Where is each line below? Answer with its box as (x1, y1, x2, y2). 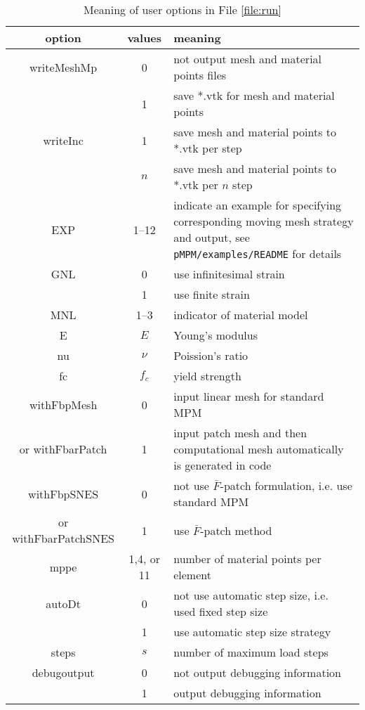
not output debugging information (173, 664, 342, 680)
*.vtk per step (173, 140, 242, 156)
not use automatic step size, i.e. (173, 587, 328, 603)
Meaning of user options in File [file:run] (84, 1, 281, 18)
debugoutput (32, 664, 95, 680)
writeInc (43, 131, 84, 148)
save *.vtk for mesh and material (173, 87, 335, 103)
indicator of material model (173, 306, 308, 323)
